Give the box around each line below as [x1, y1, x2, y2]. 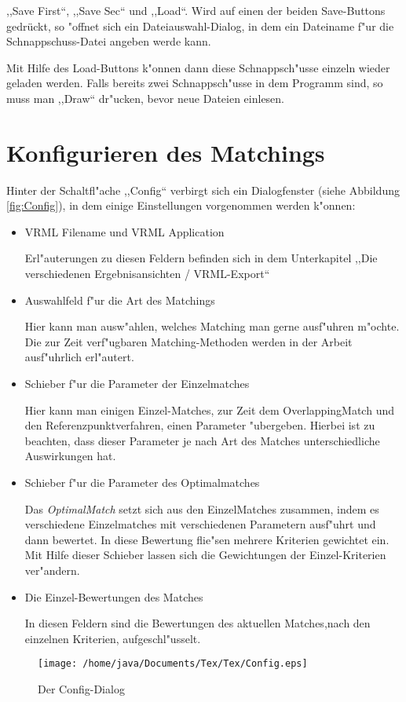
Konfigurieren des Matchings [6, 136, 325, 168]
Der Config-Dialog [38, 681, 125, 697]
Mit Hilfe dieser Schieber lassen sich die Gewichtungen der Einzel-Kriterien [24, 547, 386, 563]
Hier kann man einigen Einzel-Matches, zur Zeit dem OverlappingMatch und [24, 401, 394, 418]
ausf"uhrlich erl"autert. [24, 349, 134, 365]
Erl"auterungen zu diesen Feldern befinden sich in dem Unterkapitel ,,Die [24, 250, 378, 266]
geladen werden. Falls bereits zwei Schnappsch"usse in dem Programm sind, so [6, 75, 383, 91]
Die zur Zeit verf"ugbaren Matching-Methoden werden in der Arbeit [24, 333, 353, 349]
